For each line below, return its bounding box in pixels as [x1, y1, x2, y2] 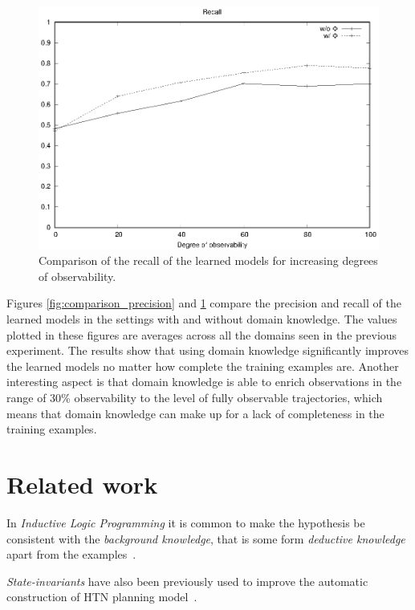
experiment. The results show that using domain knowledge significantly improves [6, 342, 409, 359]
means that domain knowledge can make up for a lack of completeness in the [6, 405, 384, 421]
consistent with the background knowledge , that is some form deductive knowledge [6, 530, 405, 547]
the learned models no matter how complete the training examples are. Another [6, 357, 399, 374]
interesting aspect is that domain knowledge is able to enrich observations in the [6, 373, 402, 390]
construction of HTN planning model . [6, 588, 197, 605]
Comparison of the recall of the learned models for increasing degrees [39, 252, 378, 269]
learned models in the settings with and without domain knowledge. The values [6, 311, 397, 327]
